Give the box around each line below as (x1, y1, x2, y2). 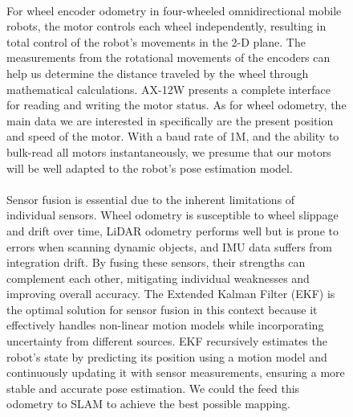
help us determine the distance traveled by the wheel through (6, 64, 309, 81)
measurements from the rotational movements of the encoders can (6, 49, 331, 66)
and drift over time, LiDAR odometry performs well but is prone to (6, 222, 339, 239)
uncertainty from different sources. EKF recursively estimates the (6, 333, 327, 350)
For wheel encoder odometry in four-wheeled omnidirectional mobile (6, 2, 342, 18)
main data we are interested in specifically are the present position (6, 112, 334, 129)
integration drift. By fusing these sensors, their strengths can (6, 254, 306, 271)
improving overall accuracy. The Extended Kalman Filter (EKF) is (6, 285, 335, 302)
